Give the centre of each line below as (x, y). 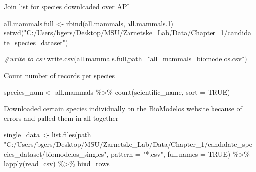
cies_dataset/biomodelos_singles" (55, 154)
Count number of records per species (59, 75)
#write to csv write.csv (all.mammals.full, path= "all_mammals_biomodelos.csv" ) (126, 59)
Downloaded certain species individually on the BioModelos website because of (123, 108)
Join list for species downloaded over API (67, 6)
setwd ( (14, 33)
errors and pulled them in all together (61, 118)
